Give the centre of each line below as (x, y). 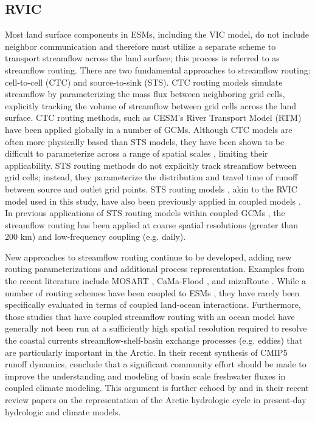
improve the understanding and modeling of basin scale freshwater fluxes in (145, 376)
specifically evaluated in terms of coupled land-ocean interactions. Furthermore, (153, 305)
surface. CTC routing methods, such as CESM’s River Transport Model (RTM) (153, 117)
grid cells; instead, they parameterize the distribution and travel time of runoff (151, 177)
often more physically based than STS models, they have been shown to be (145, 141)
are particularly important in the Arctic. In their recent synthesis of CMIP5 (146, 352)
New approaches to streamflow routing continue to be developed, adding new (148, 257)
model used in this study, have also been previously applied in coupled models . (153, 201)
